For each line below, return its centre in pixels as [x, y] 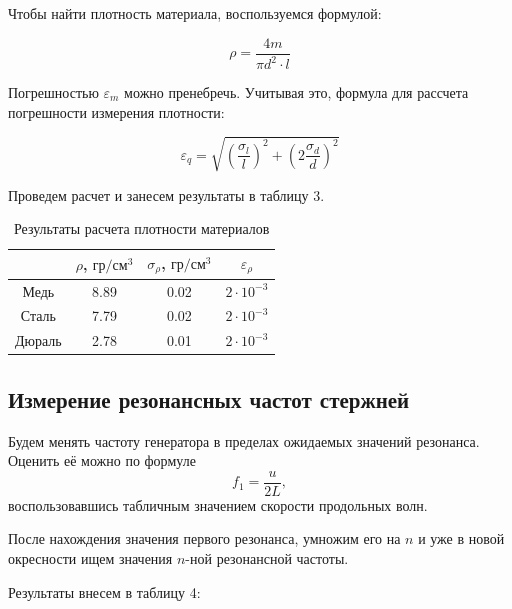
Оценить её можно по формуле [102, 460]
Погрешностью [53, 92]
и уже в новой [461, 538]
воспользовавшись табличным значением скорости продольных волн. [218, 504]
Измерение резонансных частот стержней [209, 398]
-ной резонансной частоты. [267, 558]
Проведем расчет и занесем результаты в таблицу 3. [166, 194]
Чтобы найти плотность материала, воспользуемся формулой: [195, 13]
